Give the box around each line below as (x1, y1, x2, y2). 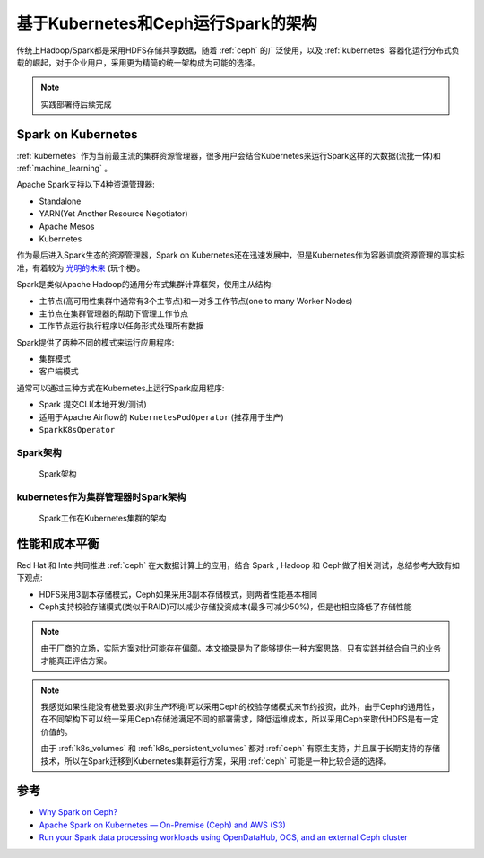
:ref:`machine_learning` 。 (16, 162, 113, 174)
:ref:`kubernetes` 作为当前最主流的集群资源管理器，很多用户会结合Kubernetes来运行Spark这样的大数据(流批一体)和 (16, 150, 441, 161)
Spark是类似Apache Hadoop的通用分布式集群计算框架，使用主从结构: (16, 279, 273, 290)
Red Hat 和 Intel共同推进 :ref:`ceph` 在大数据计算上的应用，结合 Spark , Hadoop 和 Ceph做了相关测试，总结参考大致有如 (16, 559, 461, 570)
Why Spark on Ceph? (39, 807, 118, 818)
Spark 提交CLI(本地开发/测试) (39, 399, 147, 410)
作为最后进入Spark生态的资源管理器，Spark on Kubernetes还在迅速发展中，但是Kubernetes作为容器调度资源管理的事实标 (16, 250, 465, 260)
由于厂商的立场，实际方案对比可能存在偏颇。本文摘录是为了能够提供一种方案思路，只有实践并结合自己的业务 (40, 643, 441, 653)
